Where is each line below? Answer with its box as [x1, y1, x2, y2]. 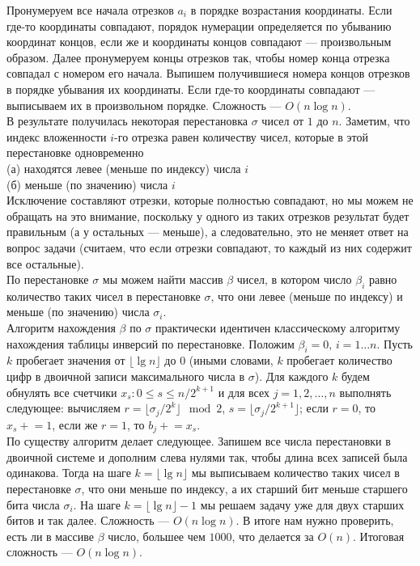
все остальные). [6, 255, 84, 272]
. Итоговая [353, 527, 405, 544]
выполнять [339, 383, 392, 400]
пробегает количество [286, 352, 392, 369]
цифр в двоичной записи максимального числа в [6, 368, 245, 385]
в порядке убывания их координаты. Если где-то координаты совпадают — [6, 80, 375, 97]
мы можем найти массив [102, 271, 223, 288]
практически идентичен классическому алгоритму [155, 319, 401, 336]
